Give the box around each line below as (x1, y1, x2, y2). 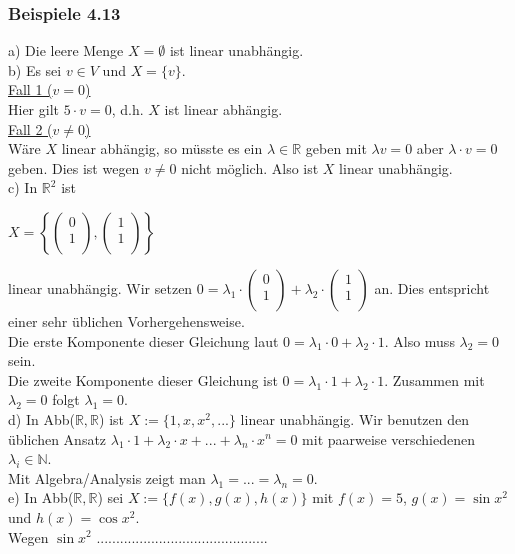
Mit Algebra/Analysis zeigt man (8, 467, 206, 488)
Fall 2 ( (8, 118, 53, 139)
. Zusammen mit (384, 369, 485, 390)
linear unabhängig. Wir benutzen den (240, 408, 470, 429)
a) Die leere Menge (8, 40, 124, 61)
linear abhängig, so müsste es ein (61, 138, 263, 159)
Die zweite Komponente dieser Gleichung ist (8, 369, 278, 390)
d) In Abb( (8, 408, 75, 429)
